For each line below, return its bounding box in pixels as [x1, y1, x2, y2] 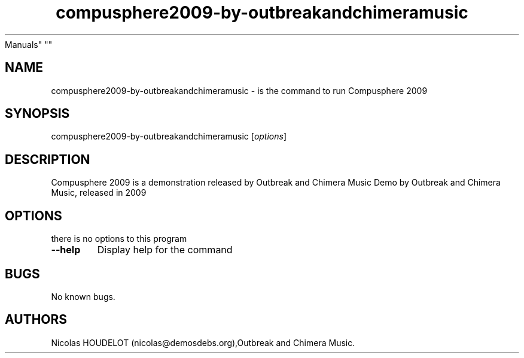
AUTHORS [5, 312, 68, 327]
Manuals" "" [5, 39, 53, 50]
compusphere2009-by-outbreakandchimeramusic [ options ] [51, 131, 287, 142]
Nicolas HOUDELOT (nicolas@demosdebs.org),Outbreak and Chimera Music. [51, 337, 355, 348]
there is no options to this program [51, 233, 187, 244]
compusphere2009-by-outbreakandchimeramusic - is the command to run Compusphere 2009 [51, 85, 428, 96]
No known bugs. [51, 291, 115, 302]
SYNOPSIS [5, 106, 70, 122]
